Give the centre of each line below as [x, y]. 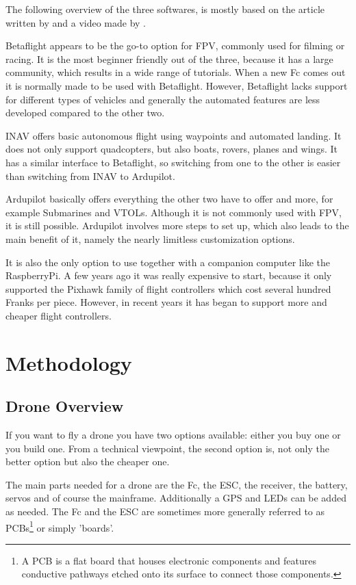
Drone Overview [65, 406]
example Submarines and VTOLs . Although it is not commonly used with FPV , [174, 212]
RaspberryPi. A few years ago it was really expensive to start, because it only [169, 275]
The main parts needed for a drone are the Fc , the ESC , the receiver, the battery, [177, 484]
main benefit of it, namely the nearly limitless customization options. [150, 238]
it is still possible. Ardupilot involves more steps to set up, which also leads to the [177, 225]
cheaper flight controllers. [59, 315]
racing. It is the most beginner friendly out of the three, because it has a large [169, 58]
